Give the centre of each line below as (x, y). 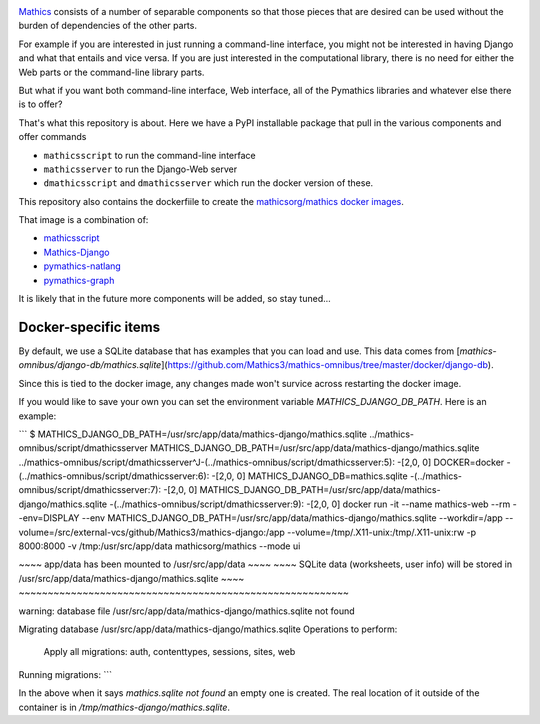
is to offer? (40, 104)
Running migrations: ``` (65, 674)
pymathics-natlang (82, 266)
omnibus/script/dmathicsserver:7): (90, 490)
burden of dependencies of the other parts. (107, 26)
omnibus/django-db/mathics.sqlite (90, 365)
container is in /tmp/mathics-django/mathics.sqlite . (124, 707)
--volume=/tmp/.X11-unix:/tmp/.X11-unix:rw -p (381, 532)
